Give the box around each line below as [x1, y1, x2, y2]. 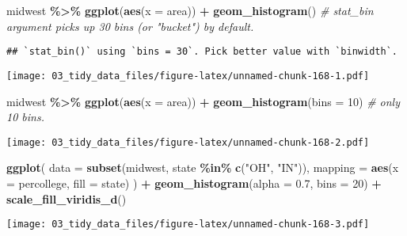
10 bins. [6, 108, 44, 125]
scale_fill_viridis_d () [6, 190, 127, 207]
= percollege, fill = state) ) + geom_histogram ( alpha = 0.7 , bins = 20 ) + [6, 174, 382, 191]
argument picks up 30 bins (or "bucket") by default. [6, 17, 254, 34]
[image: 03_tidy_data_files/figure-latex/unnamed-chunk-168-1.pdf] [6, 70, 370, 82]
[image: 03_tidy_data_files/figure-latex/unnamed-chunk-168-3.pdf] [6, 219, 370, 230]
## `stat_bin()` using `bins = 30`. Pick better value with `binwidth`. [6, 46, 397, 58]
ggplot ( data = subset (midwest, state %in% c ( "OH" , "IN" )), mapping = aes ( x [6, 159, 399, 176]
